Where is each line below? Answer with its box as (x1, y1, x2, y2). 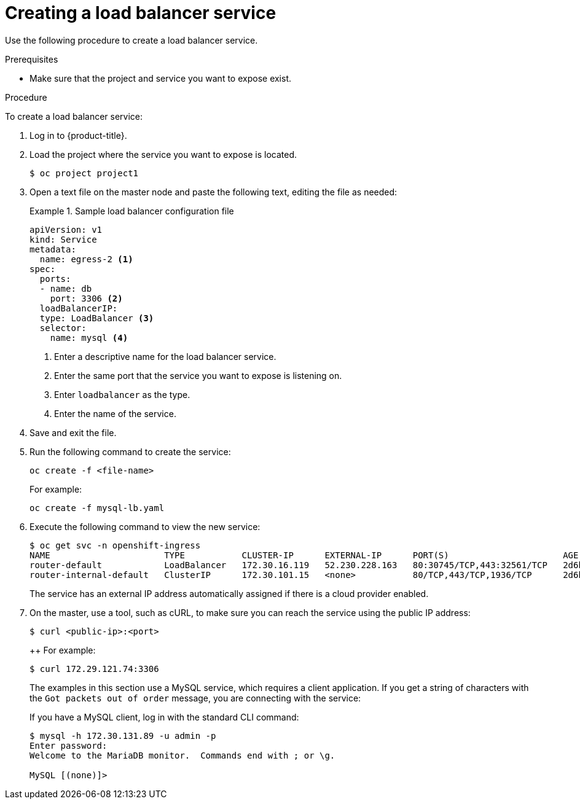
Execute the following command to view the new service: (29, 521, 261, 532)
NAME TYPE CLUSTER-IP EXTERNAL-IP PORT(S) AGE (29, 550, 579, 560)
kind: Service (29, 234, 97, 244)
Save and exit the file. (29, 427, 117, 438)
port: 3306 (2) (50, 293, 123, 303)
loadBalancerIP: (39, 303, 118, 313)
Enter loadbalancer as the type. (54, 389, 190, 400)
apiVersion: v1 (29, 224, 103, 235)
